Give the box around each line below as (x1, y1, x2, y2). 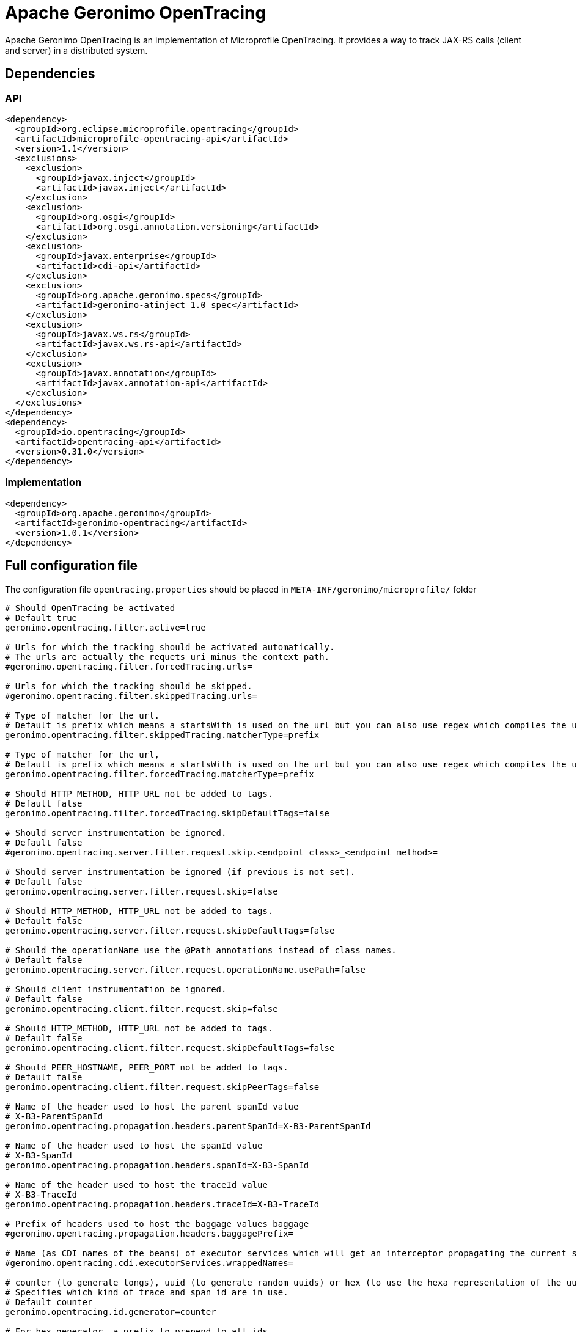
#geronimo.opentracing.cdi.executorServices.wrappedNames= (5, 1257, 294, 1268)
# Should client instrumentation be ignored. (5, 984, 227, 994)
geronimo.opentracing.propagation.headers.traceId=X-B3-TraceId (5, 1199, 320, 1209)
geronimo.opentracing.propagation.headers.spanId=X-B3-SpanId (5, 1160, 309, 1170)
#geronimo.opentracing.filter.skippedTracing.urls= (5, 690, 258, 701)
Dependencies (5, 66, 95, 82)
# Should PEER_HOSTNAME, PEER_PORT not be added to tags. (5, 1062, 288, 1072)
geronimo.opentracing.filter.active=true (5, 622, 206, 632)
